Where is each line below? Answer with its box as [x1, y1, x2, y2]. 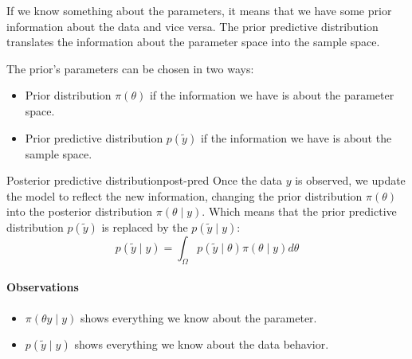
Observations [6, 279, 79, 295]
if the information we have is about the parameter [149, 87, 394, 103]
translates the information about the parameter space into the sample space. [6, 33, 380, 50]
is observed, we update [295, 172, 406, 189]
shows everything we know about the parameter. [80, 309, 317, 326]
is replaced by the [101, 218, 188, 235]
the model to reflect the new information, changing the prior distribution [6, 187, 363, 204]
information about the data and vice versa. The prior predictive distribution [6, 18, 379, 34]
